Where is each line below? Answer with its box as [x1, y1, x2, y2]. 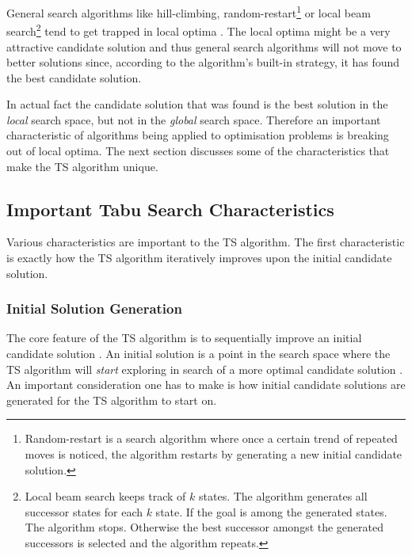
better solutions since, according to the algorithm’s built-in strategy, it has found [6, 54, 400, 70]
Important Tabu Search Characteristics [6, 196, 334, 221]
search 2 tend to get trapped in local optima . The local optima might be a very [6, 21, 391, 39]
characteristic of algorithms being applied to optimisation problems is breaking [6, 127, 389, 143]
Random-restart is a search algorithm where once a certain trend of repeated [25, 430, 398, 447]
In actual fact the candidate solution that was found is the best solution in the [6, 96, 388, 112]
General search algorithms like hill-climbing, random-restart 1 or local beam [6, 2, 371, 21]
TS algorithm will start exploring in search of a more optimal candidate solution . [6, 360, 403, 377]
